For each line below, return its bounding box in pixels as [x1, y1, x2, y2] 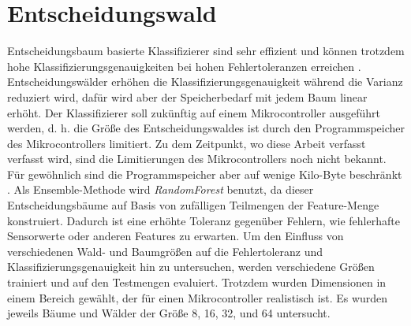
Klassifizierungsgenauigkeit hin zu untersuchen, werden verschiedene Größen [7, 258, 375, 275]
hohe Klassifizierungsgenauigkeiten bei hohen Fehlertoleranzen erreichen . [7, 57, 361, 74]
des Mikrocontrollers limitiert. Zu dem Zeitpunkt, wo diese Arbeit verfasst [7, 135, 366, 151]
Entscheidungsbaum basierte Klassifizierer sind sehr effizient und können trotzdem [7, 43, 405, 59]
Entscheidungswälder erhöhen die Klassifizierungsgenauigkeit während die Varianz [7, 73, 403, 90]
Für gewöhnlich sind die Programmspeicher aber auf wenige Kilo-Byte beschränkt [7, 165, 402, 182]
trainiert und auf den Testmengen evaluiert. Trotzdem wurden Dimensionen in [7, 274, 387, 291]
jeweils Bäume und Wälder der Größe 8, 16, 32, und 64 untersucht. [7, 305, 331, 321]
